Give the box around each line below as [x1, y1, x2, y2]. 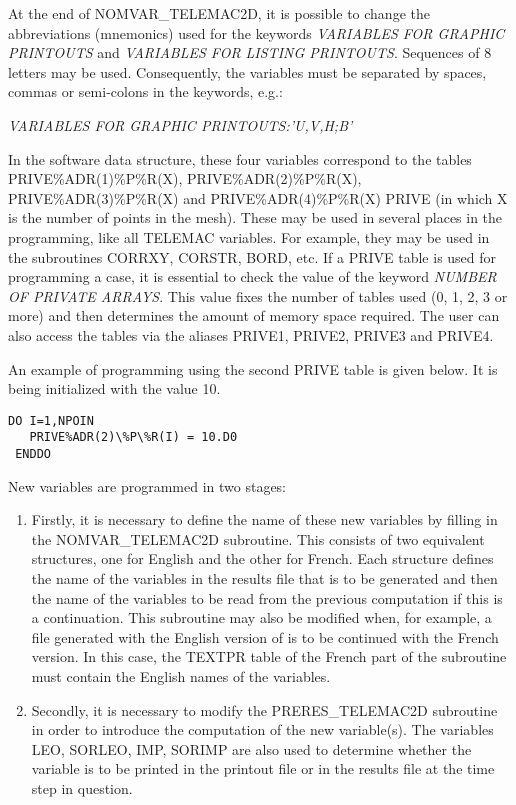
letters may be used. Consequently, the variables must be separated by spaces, [8, 61, 487, 82]
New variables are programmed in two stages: [8, 475, 287, 496]
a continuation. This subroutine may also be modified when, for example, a [31, 607, 492, 628]
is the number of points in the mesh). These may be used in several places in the [8, 207, 503, 228]
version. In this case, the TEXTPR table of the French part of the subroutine [31, 646, 507, 667]
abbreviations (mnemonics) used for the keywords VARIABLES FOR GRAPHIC [8, 22, 505, 43]
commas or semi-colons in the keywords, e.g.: [8, 81, 283, 102]
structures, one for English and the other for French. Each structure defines [31, 548, 494, 569]
